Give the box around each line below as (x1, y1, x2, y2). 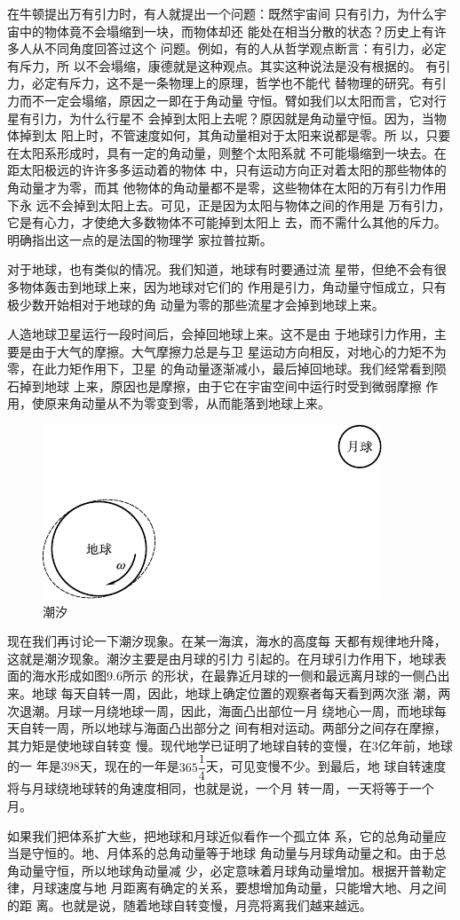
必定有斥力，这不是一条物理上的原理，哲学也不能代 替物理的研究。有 (31, 74, 434, 92)
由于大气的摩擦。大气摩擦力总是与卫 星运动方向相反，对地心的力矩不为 (31, 342, 447, 360)
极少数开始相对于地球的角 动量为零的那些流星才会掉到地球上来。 (7, 295, 385, 313)
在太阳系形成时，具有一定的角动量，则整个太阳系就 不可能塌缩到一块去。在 (7, 143, 447, 161)
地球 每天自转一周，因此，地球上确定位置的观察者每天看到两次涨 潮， (31, 684, 439, 703)
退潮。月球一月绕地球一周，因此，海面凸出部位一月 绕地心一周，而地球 (19, 701, 434, 719)
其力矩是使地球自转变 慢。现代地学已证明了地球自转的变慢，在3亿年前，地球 (7, 735, 453, 754)
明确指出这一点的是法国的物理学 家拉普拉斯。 (7, 230, 273, 248)
